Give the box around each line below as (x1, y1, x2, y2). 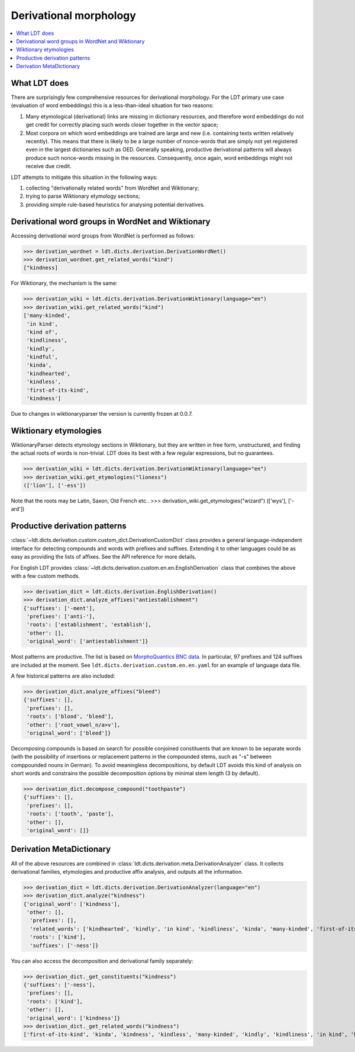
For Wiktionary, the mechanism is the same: (11, 280, 118, 287)
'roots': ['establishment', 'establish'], (27, 621, 152, 628)
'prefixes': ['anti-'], (27, 613, 96, 620)
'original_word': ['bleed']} (27, 729, 111, 736)
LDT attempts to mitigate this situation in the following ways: (11, 174, 158, 181)
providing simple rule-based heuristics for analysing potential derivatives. (25, 201, 205, 208)
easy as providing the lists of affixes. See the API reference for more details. (11, 553, 196, 560)
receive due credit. (25, 163, 72, 170)
